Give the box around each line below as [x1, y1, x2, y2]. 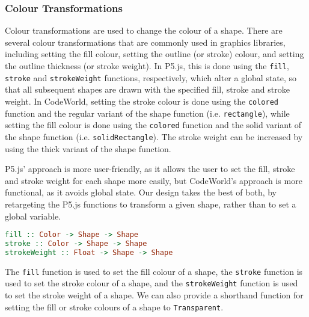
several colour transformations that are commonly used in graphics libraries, [5, 35, 286, 48]
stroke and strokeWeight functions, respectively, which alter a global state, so [5, 71, 297, 84]
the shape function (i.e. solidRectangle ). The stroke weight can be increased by [5, 130, 303, 143]
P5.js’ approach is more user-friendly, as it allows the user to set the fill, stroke [5, 162, 295, 175]
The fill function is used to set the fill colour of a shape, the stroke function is [5, 265, 303, 277]
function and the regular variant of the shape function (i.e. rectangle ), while [5, 106, 290, 119]
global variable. [5, 209, 61, 222]
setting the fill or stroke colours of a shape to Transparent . [5, 300, 224, 313]
